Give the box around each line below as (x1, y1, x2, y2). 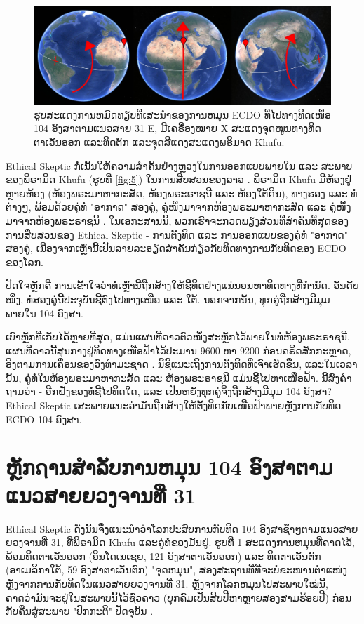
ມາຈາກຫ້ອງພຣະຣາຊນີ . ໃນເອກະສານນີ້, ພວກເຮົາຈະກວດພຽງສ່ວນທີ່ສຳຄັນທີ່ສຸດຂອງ (6, 213, 349, 227)
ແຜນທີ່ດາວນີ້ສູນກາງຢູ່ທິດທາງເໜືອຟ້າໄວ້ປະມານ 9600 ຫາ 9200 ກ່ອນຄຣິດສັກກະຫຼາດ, (6, 343, 351, 357)
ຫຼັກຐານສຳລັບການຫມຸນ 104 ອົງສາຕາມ (6, 453, 333, 482)
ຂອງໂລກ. (6, 254, 43, 269)
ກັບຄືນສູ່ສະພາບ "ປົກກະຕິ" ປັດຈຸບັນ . (6, 604, 154, 618)
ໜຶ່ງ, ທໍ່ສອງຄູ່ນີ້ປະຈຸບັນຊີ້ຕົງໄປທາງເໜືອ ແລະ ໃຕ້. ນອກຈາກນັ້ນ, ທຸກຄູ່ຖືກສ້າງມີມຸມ (6, 291, 330, 306)
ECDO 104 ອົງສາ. (6, 411, 82, 426)
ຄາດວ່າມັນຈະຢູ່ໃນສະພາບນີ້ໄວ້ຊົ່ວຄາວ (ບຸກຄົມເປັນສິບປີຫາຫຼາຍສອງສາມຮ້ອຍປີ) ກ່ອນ (6, 590, 352, 604)
